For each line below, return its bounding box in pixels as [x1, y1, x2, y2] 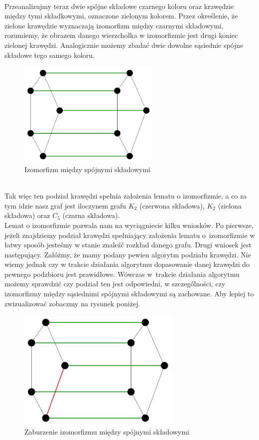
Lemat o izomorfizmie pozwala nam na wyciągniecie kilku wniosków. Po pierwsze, [4, 220, 254, 230]
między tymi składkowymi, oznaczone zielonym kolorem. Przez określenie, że [4, 10, 238, 21]
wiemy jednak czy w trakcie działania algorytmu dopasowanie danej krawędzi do [4, 259, 250, 269]
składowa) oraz [4, 210, 50, 220]
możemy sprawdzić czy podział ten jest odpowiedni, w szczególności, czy [4, 278, 226, 289]
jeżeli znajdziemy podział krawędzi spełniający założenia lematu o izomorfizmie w [4, 229, 255, 240]
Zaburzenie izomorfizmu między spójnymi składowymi [24, 427, 189, 437]
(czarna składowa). [62, 210, 120, 220]
